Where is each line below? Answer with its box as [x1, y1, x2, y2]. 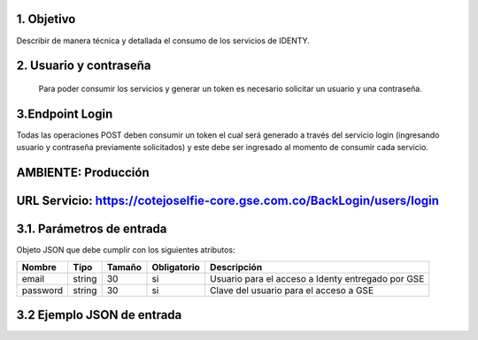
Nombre [21, 261, 58, 273]
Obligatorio [151, 261, 201, 273]
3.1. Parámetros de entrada [16, 222, 167, 237]
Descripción [209, 261, 263, 273]
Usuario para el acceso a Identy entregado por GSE [209, 272, 425, 284]
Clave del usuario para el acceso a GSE [209, 283, 374, 296]
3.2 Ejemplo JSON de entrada [16, 307, 182, 322]
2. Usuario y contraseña [16, 58, 151, 73]
